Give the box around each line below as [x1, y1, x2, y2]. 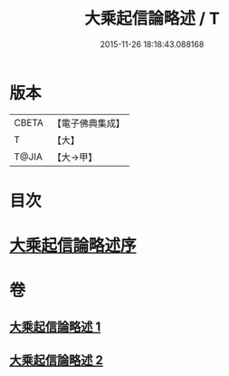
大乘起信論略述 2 [9, 352, 104, 368]
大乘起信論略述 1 [9, 319, 101, 334]
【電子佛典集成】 [52, 117, 125, 130]
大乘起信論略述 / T [84, 8, 220, 29]
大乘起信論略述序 [9, 236, 138, 256]
